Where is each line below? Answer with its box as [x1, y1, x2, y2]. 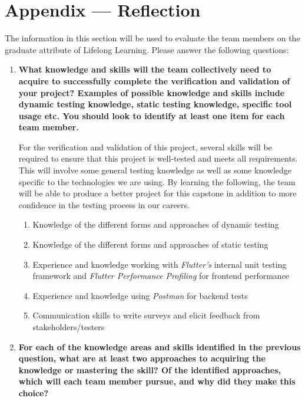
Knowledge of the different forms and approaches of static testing [32, 238, 268, 251]
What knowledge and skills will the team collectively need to [18, 63, 271, 75]
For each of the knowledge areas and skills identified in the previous [18, 340, 301, 353]
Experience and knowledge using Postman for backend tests [32, 289, 248, 301]
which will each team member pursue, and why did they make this [18, 375, 296, 387]
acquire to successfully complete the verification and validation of [18, 74, 290, 87]
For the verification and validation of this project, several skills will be [18, 140, 272, 153]
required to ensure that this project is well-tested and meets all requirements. [18, 152, 298, 165]
